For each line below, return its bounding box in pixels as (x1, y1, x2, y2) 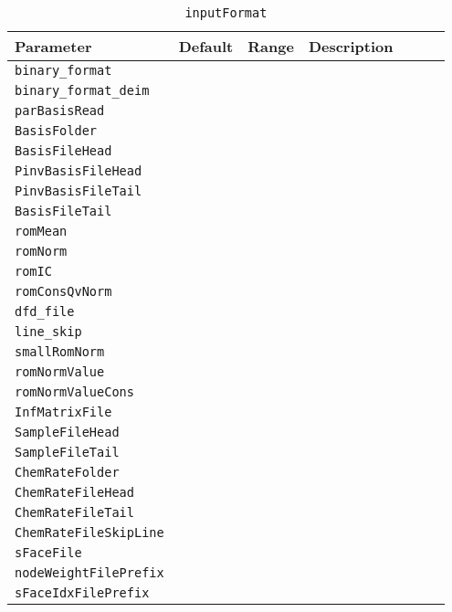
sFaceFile (15, 545, 82, 560)
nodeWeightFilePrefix (15, 565, 164, 580)
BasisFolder (15, 123, 98, 138)
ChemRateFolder (15, 465, 120, 480)
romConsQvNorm (15, 284, 112, 299)
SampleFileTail (15, 445, 120, 459)
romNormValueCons (15, 385, 134, 399)
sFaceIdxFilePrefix (15, 586, 150, 600)
